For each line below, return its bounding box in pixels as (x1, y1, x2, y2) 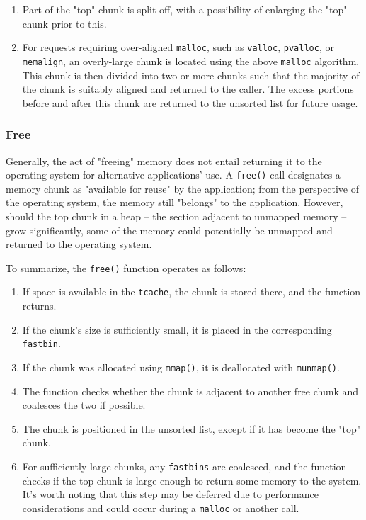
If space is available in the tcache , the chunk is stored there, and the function (22, 284, 361, 299)
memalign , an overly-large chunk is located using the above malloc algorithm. (22, 53, 360, 68)
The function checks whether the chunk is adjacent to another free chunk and (22, 383, 359, 398)
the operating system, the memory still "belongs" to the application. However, (6, 195, 343, 210)
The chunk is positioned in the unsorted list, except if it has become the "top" (22, 421, 360, 436)
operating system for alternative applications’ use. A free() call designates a (6, 167, 341, 182)
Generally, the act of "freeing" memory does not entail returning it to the (6, 153, 322, 168)
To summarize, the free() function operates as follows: (6, 260, 246, 275)
